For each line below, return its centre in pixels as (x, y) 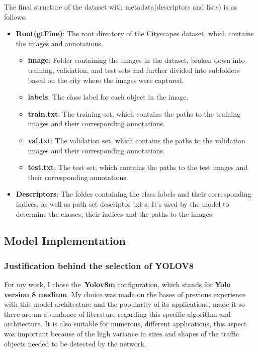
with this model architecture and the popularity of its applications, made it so (124, 304)
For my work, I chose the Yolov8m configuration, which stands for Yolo (117, 284)
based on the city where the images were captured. (106, 80)
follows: (16, 16)
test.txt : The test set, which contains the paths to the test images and (138, 167)
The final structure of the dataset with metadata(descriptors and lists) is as (121, 7)
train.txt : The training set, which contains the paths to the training (134, 113)
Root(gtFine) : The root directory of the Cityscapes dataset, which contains (135, 33)
